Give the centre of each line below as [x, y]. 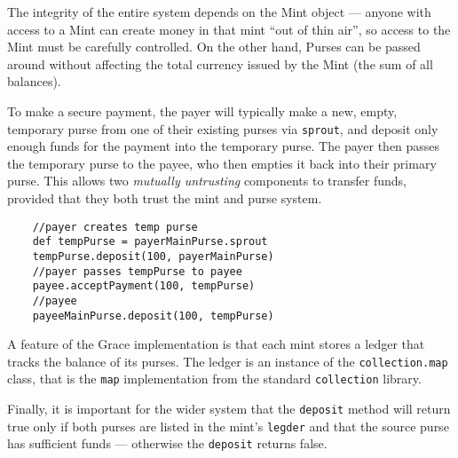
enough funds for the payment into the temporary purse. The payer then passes [224, 146]
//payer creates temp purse [115, 227]
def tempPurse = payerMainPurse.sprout [150, 242]
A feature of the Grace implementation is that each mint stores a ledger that [216, 344]
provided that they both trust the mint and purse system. [165, 198]
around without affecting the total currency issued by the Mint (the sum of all [220, 63]
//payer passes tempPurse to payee [137, 271]
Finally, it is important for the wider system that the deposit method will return [229, 409]
